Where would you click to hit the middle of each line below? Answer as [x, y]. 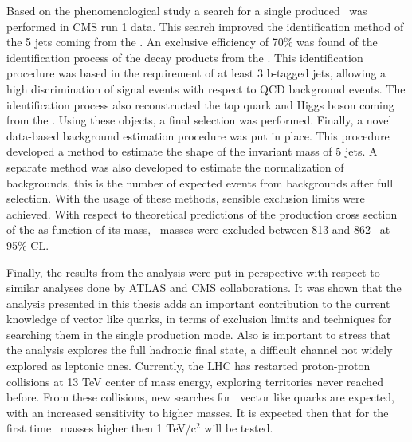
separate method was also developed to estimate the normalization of [175, 166]
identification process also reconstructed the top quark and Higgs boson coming [200, 104]
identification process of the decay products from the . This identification [185, 57]
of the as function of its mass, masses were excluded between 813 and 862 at [198, 229]
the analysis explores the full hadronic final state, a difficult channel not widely [200, 350]
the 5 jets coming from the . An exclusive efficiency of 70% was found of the [192, 42]
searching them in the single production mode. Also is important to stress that [199, 334]
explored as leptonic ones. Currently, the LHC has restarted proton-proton [188, 366]
